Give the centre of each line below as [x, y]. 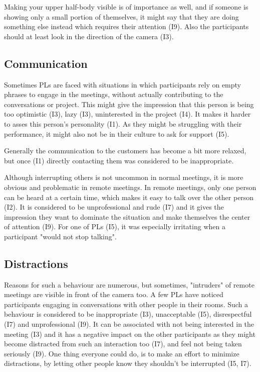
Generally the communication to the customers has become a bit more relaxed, [125, 151]
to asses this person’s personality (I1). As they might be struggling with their [123, 123]
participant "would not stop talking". [60, 236]
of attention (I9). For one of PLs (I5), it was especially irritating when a [115, 226]
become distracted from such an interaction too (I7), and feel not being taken [123, 344]
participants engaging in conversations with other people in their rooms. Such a [126, 304]
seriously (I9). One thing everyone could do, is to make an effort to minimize [122, 353]
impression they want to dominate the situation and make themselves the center [127, 216]
